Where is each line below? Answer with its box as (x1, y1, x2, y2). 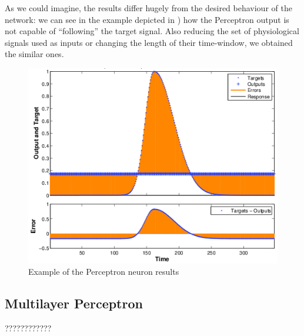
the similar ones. (5, 48, 64, 60)
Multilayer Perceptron (5, 294, 143, 312)
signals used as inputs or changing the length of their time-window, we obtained (5, 36, 293, 48)
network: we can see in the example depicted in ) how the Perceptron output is (5, 13, 289, 25)
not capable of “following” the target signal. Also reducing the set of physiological (5, 25, 299, 37)
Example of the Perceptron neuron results (28, 265, 179, 278)
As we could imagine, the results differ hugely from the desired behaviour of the (5, 2, 292, 14)
